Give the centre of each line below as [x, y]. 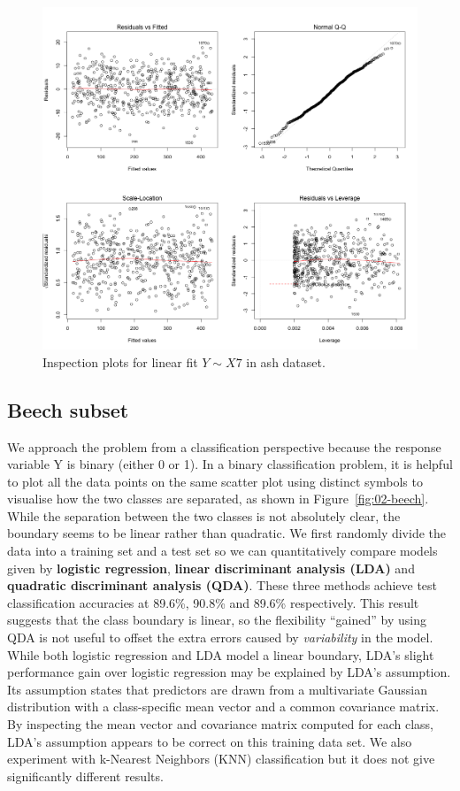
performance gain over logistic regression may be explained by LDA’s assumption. [229, 672]
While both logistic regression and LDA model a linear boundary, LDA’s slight [221, 654]
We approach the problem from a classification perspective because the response [224, 446]
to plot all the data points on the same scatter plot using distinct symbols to [215, 481]
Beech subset [68, 409]
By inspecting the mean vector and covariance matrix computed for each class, [220, 724]
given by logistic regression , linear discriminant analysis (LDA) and [211, 568]
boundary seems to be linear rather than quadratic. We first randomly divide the [227, 533]
